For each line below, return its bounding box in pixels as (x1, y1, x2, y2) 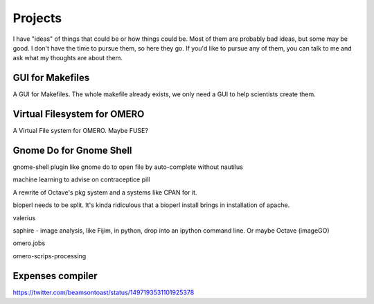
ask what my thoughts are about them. (12, 54, 123, 62)
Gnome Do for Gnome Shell (12, 144, 132, 156)
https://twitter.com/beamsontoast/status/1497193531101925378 (12, 288, 195, 296)
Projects (12, 10, 62, 26)
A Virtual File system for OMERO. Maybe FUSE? (12, 127, 149, 135)
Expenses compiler (12, 270, 98, 282)
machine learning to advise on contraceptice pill (12, 175, 150, 184)
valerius (12, 213, 36, 222)
